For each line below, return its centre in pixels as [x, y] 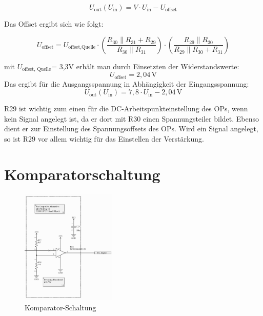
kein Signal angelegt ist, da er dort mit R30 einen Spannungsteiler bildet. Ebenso [131, 118]
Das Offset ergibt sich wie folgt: [54, 24]
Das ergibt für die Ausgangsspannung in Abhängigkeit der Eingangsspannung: [127, 83]
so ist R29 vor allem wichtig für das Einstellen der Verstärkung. [104, 138]
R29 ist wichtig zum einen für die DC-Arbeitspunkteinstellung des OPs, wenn [126, 108]
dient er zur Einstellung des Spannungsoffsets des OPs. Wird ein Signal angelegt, [131, 129]
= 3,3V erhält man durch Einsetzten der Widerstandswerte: [145, 66]
